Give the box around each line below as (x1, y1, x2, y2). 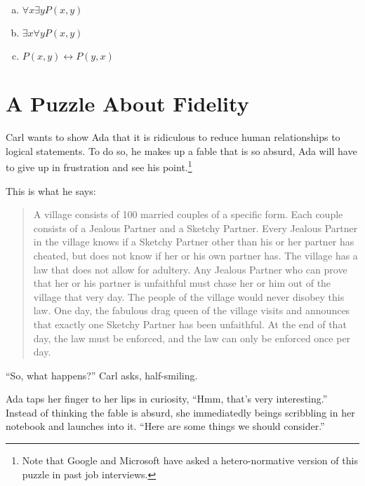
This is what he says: (6, 183, 96, 198)
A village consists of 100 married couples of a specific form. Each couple (33, 207, 343, 222)
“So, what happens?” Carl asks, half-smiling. (6, 367, 198, 382)
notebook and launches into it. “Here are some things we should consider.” (6, 419, 325, 433)
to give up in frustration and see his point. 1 (6, 158, 192, 174)
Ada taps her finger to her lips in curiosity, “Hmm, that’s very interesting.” (6, 391, 328, 406)
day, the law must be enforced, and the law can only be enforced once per (33, 330, 351, 345)
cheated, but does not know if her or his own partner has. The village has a (33, 248, 358, 262)
